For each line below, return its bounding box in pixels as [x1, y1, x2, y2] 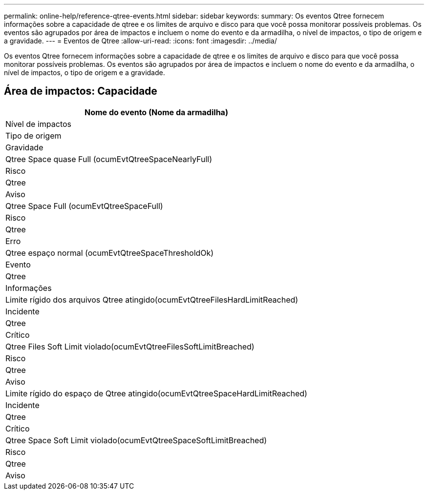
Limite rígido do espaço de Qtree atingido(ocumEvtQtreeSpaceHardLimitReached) [5, 388, 307, 398]
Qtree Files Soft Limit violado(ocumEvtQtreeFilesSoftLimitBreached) [5, 341, 255, 351]
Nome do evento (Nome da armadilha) [84, 107, 228, 117]
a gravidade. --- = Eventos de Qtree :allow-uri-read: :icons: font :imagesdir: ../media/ [4, 37, 277, 45]
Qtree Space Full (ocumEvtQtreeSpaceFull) [5, 201, 163, 211]
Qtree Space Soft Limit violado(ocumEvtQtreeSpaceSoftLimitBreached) [5, 435, 267, 445]
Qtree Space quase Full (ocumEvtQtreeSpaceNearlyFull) [5, 154, 212, 164]
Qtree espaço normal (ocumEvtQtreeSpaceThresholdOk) [5, 247, 214, 258]
